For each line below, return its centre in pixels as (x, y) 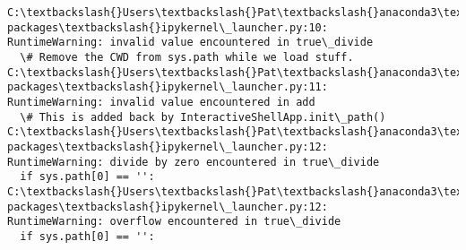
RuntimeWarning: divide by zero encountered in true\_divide (194, 162)
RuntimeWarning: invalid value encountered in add (161, 102)
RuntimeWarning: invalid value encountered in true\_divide (190, 43)
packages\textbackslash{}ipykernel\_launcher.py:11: (168, 87)
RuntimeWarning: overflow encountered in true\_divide (174, 222)
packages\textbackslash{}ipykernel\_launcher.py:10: (168, 27)
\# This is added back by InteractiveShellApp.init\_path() (203, 117)
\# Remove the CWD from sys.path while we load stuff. (187, 57)
